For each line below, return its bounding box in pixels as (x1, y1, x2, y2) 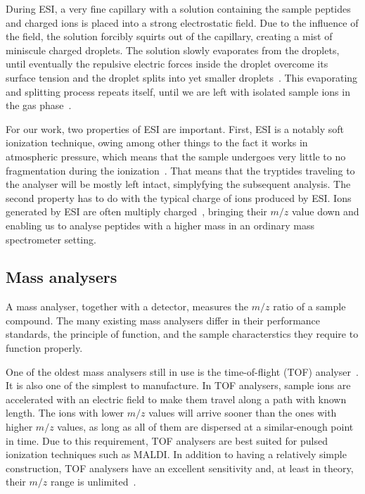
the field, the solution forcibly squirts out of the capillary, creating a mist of (6, 29, 333, 44)
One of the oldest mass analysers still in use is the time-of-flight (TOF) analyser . (6, 364, 359, 379)
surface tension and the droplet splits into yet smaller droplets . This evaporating (6, 70, 358, 84)
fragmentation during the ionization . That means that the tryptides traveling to (6, 163, 355, 177)
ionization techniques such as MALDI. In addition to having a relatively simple (6, 447, 347, 462)
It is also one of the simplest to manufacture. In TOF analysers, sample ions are (6, 378, 351, 393)
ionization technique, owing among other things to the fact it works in (6, 135, 308, 150)
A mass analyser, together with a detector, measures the (6, 299, 249, 314)
